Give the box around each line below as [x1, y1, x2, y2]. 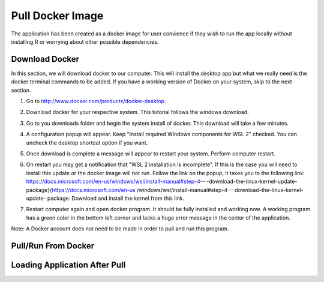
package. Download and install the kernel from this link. [47, 194, 185, 202]
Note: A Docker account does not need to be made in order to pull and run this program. [11, 225, 229, 232]
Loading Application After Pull [11, 260, 126, 270]
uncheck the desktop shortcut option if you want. [26, 139, 148, 146]
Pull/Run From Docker [11, 241, 95, 251]
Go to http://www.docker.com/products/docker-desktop [26, 98, 165, 105]
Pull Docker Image [11, 9, 104, 22]
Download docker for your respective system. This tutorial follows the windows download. [26, 109, 249, 116]
